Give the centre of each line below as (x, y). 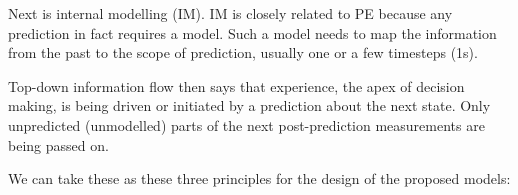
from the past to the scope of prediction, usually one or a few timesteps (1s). (243, 52)
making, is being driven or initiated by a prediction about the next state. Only (249, 105)
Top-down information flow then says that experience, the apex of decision (236, 85)
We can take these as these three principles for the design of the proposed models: (259, 178)
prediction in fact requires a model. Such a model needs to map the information (252, 32)
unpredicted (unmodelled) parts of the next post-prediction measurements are (246, 124)
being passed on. (58, 144)
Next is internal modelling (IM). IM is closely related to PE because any (230, 13)
